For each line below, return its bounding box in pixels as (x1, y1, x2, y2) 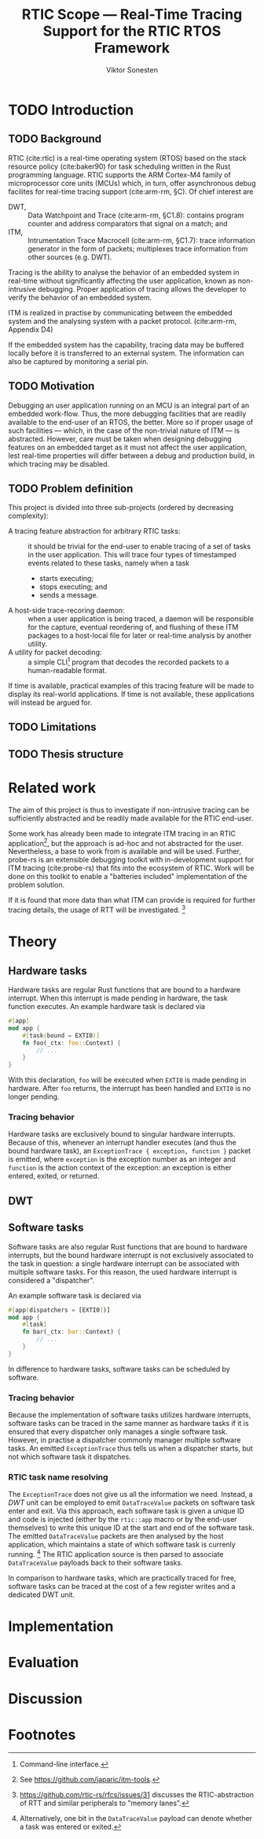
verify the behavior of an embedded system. (8, 292, 152, 302)
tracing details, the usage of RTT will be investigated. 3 (8, 904, 186, 915)
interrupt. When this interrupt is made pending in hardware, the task (8, 993, 228, 1003)
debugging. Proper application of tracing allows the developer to (38, 284, 247, 293)
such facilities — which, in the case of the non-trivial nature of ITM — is (8, 426, 240, 435)
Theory (8, 933, 57, 951)
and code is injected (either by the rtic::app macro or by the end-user (8, 1515, 237, 1524)
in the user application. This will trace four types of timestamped (27, 550, 237, 560)
